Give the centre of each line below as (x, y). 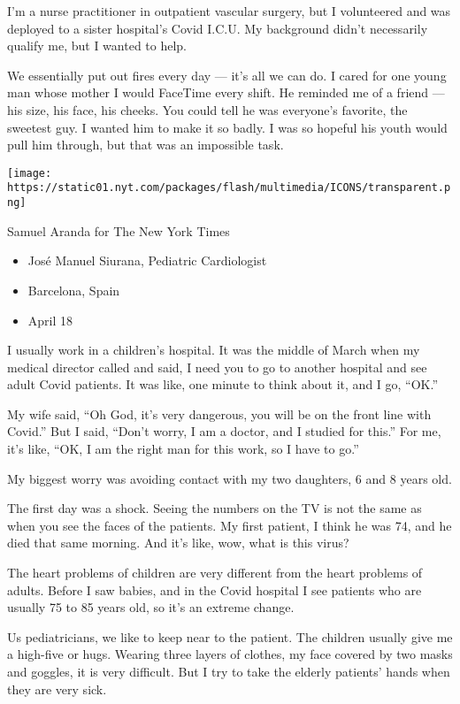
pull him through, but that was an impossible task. (146, 145)
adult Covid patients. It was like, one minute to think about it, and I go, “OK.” (223, 384)
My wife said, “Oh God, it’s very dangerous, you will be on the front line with (219, 413)
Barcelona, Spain (74, 290)
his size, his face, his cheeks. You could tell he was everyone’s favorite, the (207, 109)
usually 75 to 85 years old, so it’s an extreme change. (151, 607)
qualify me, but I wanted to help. (97, 46)
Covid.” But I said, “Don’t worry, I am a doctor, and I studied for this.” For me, (224, 431)
